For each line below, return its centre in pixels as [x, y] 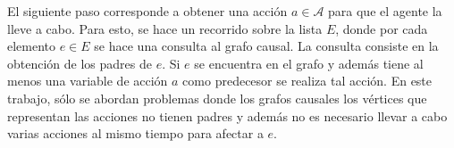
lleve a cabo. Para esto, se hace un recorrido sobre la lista [165, 28]
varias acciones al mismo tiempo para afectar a [135, 133]
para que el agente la [385, 11]
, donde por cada [382, 28]
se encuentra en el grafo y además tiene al [309, 63]
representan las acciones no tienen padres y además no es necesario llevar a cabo [227, 115]
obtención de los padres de [80, 63]
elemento [32, 46]
